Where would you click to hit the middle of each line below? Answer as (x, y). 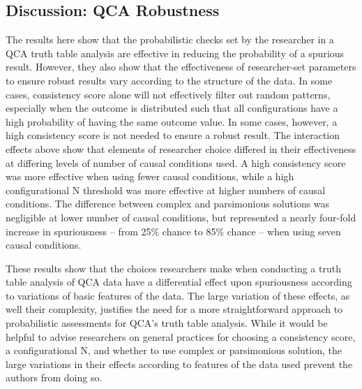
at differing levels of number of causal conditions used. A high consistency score (176, 162)
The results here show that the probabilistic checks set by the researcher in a (170, 39)
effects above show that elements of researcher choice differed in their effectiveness (181, 148)
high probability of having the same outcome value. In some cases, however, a (172, 121)
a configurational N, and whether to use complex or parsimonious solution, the (174, 350)
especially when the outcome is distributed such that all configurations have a (172, 108)
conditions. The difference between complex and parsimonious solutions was (168, 204)
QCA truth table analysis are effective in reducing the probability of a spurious (175, 53)
